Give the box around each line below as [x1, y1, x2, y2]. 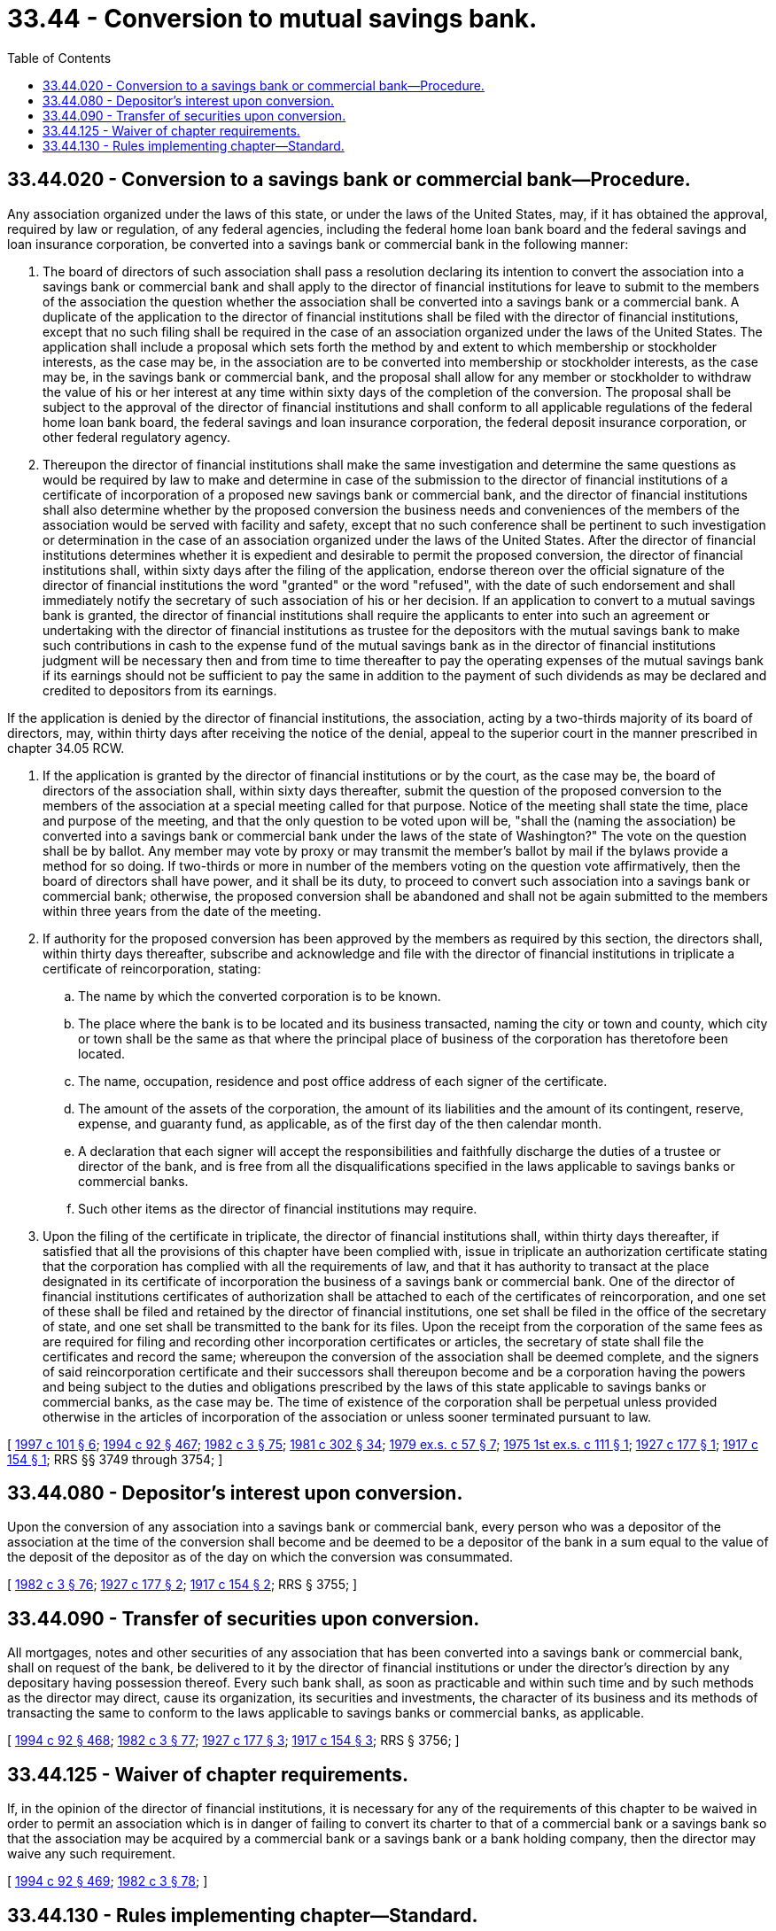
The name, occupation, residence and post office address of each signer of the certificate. [78, 1073, 608, 1089]
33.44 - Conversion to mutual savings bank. [7, 4, 538, 34]
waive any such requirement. [7, 1846, 175, 1862]
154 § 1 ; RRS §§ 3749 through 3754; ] [7, 1451, 223, 1467]
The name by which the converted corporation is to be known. [78, 988, 441, 1004]
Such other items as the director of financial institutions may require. [78, 1200, 477, 1216]
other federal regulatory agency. [43, 429, 231, 445]
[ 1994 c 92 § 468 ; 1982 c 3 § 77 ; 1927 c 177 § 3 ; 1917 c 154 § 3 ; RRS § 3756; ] [7, 1733, 460, 1749]
